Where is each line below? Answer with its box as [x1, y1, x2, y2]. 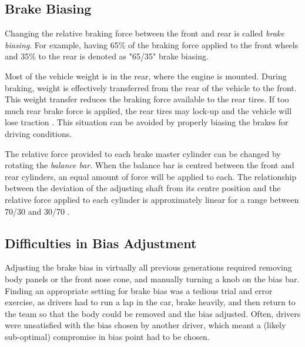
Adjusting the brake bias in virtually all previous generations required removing [5, 261, 292, 273]
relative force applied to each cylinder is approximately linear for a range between [5, 193, 299, 205]
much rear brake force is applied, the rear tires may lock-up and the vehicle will [5, 104, 292, 116]
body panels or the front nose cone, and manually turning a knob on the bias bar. [5, 272, 300, 285]
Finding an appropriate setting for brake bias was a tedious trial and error [5, 284, 273, 296]
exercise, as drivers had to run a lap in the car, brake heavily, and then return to [5, 296, 296, 308]
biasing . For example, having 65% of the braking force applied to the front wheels [5, 38, 299, 51]
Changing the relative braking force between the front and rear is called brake [5, 27, 284, 39]
